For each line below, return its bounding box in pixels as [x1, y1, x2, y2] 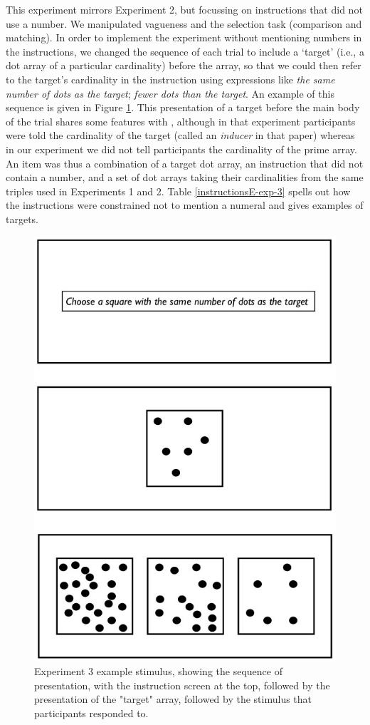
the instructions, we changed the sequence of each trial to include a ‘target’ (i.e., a [6, 43, 364, 58]
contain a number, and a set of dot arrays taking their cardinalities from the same [6, 170, 364, 185]
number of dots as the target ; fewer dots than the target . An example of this [6, 86, 334, 101]
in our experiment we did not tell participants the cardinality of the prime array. [6, 141, 357, 156]
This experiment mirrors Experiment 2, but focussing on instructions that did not [6, 2, 363, 16]
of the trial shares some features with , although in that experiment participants [6, 113, 356, 128]
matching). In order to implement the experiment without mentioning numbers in [6, 30, 362, 45]
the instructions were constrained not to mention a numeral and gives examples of [6, 197, 364, 212]
